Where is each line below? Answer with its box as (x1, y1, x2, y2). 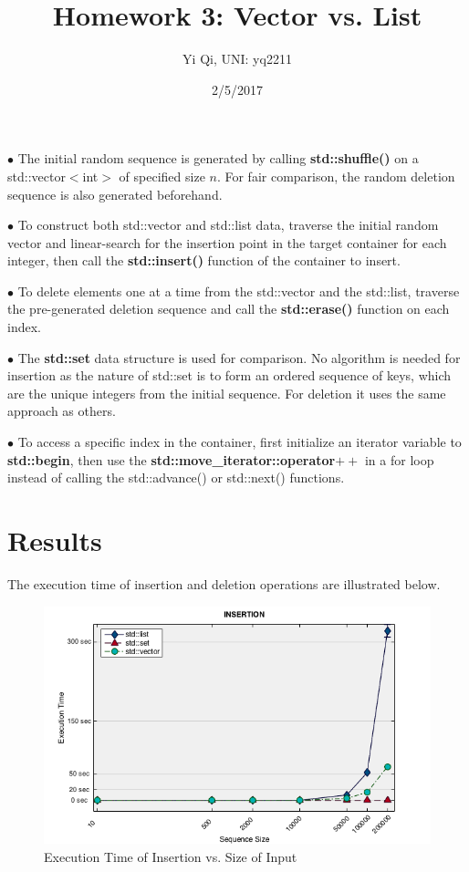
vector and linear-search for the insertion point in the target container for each (7, 233, 447, 252)
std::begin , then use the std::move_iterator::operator (7, 450, 336, 469)
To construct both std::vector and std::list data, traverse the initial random (17, 215, 439, 234)
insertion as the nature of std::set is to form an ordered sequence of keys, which (7, 366, 452, 385)
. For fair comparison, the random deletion (216, 166, 455, 185)
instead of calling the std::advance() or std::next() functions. (7, 468, 345, 487)
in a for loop (364, 450, 434, 469)
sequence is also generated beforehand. (7, 184, 223, 203)
